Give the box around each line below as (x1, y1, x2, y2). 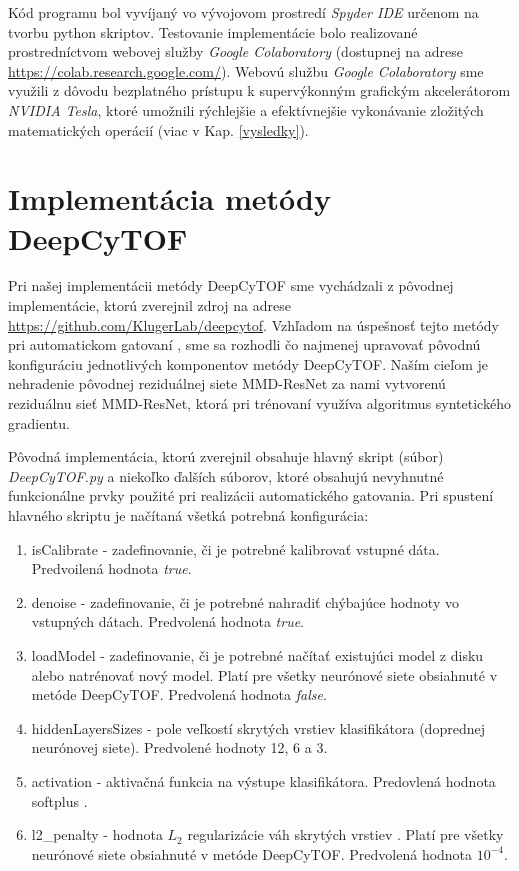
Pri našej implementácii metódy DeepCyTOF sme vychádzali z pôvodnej (8, 275, 454, 296)
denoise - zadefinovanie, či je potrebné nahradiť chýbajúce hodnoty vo (31, 591, 459, 612)
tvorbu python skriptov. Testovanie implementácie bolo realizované (8, 21, 418, 42)
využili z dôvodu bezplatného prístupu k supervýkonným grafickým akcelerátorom (8, 80, 511, 101)
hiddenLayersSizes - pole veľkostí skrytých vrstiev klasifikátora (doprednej (31, 717, 485, 738)
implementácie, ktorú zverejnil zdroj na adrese (8, 295, 291, 316)
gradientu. (8, 412, 70, 433)
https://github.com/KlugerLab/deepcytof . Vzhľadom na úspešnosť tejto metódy (8, 314, 499, 335)
